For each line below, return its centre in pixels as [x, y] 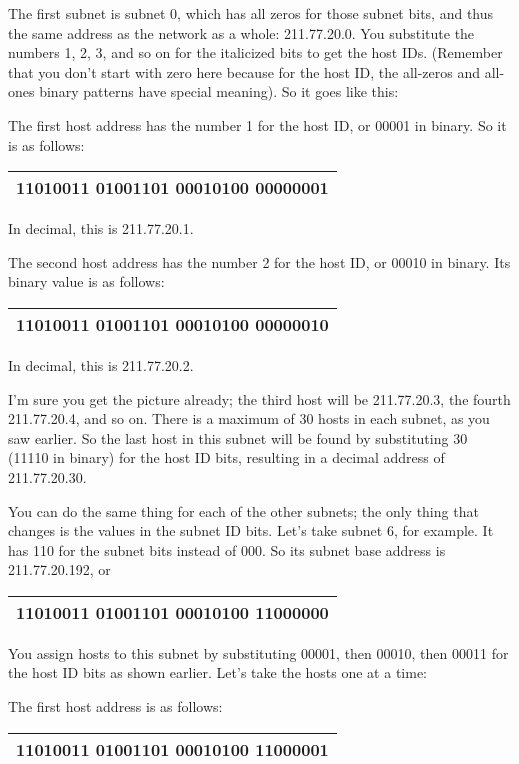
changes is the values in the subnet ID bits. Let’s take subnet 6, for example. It [251, 530]
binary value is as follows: [86, 281]
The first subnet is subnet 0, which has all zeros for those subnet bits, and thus [251, 13]
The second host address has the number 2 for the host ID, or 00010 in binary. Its [259, 261]
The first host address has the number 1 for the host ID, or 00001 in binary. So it [257, 124]
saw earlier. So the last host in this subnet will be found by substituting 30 [238, 437]
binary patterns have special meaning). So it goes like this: [219, 91]
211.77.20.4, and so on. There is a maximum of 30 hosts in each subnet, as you [249, 418]
